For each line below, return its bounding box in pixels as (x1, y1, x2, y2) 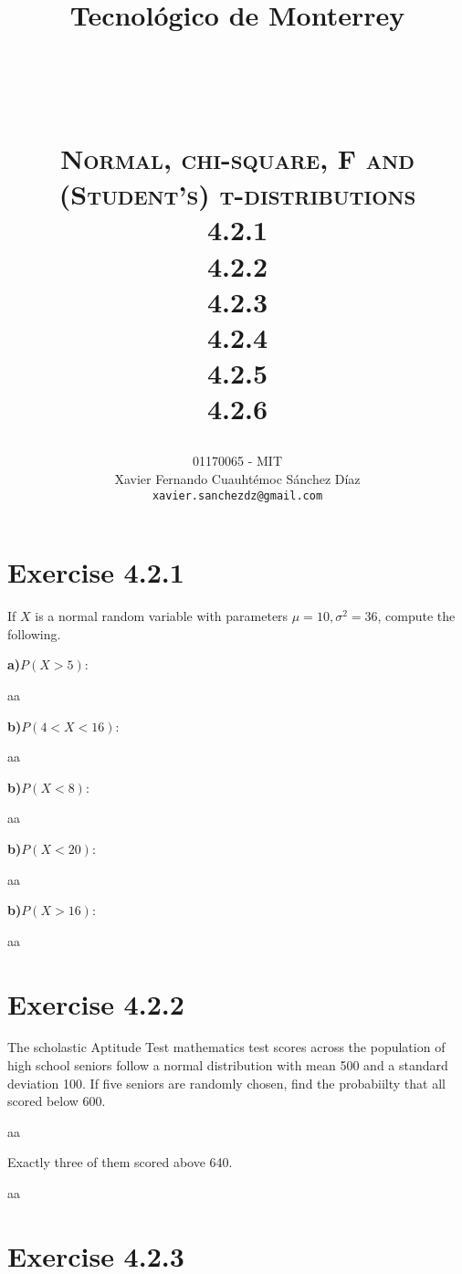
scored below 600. (7, 1091, 106, 1111)
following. (7, 624, 61, 643)
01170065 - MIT (193, 451, 282, 470)
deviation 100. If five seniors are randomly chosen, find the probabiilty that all (7, 1073, 446, 1092)
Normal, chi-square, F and (60, 139, 415, 176)
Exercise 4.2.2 (7, 984, 184, 1022)
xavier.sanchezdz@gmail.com (152, 489, 323, 502)
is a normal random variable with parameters (35, 606, 289, 626)
